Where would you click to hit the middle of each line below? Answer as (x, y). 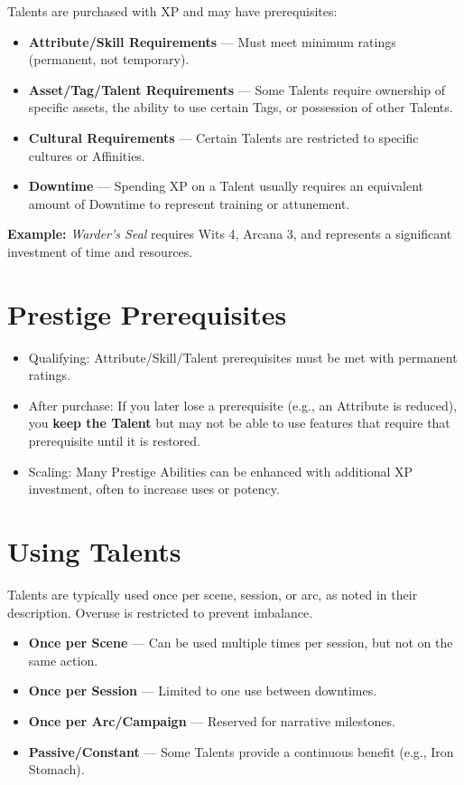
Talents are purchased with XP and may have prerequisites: (172, 11)
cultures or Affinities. (87, 155)
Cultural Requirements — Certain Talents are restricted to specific (223, 137)
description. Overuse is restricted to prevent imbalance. (160, 612)
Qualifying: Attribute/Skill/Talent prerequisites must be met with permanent (243, 357)
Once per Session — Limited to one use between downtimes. (203, 690)
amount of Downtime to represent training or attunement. (189, 203)
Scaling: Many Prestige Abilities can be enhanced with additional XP (221, 471)
